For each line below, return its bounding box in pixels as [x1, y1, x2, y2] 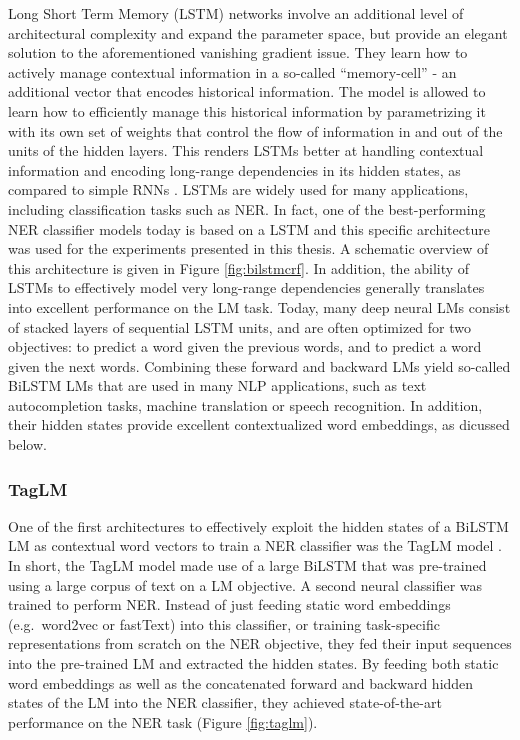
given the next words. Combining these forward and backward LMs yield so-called [8, 355, 511, 376]
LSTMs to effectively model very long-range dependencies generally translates [8, 277, 485, 298]
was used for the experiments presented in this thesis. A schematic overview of [8, 238, 489, 259]
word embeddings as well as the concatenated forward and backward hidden [8, 672, 474, 693]
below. [8, 434, 47, 455]
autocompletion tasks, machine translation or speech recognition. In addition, [8, 394, 483, 415]
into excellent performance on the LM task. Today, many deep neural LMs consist [8, 296, 511, 317]
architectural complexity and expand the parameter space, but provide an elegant [8, 22, 508, 43]
